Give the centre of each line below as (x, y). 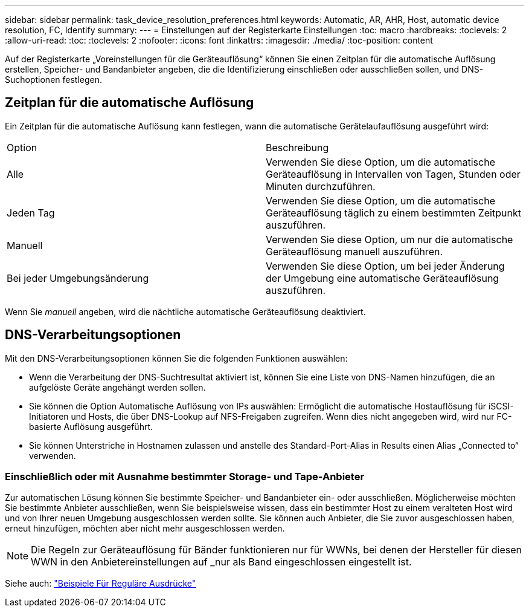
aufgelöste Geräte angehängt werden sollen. (117, 387)
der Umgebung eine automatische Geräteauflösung (383, 278)
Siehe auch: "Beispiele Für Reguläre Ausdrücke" (101, 584)
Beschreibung (297, 147)
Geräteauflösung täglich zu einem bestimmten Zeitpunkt (393, 213)
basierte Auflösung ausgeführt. (91, 426)
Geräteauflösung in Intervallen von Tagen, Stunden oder (393, 174)
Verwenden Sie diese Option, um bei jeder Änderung (385, 266)
